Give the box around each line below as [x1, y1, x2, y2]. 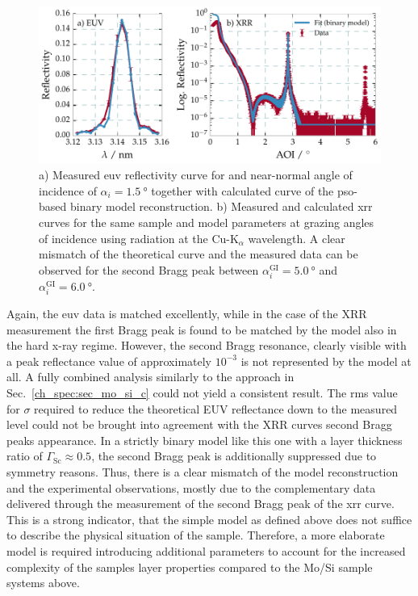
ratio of [6, 447, 43, 464]
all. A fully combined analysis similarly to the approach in [6, 368, 295, 385]
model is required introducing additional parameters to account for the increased [6, 542, 406, 559]
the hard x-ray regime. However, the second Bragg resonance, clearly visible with [6, 337, 407, 354]
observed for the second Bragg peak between [39, 261, 259, 278]
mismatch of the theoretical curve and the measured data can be [39, 246, 358, 262]
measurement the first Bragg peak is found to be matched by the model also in [6, 321, 397, 338]
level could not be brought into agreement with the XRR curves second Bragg [6, 416, 392, 433]
